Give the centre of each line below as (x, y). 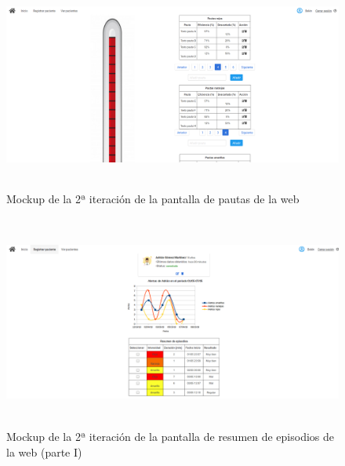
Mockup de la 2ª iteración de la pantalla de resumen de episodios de (171, 436)
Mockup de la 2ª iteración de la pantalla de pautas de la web (153, 199)
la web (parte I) (44, 451)
